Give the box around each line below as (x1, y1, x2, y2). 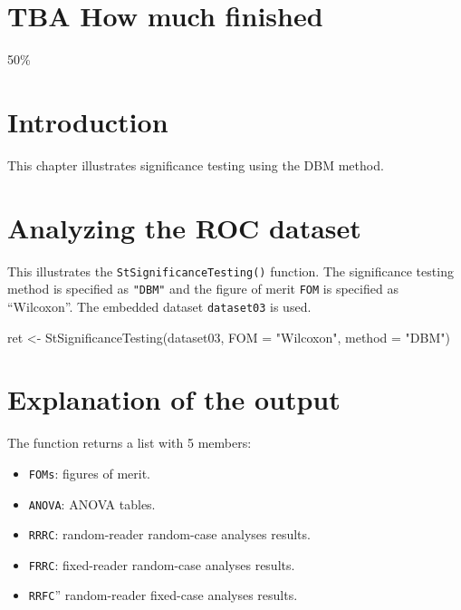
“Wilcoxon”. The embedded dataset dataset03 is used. (7, 296, 312, 315)
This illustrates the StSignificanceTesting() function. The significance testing (7, 261, 454, 280)
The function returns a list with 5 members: (7, 433, 252, 452)
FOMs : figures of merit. (28, 463, 150, 482)
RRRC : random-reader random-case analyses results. (28, 525, 311, 544)
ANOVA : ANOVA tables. (28, 494, 156, 513)
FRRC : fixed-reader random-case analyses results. (28, 555, 295, 574)
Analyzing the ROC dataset (7, 208, 361, 246)
